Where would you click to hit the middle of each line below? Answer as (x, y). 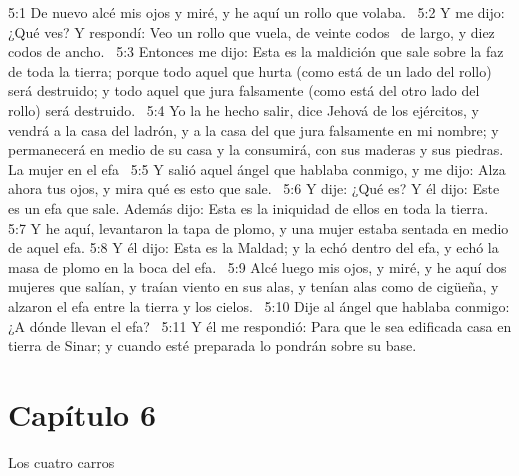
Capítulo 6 (82, 413)
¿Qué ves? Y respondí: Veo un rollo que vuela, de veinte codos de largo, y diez (251, 31)
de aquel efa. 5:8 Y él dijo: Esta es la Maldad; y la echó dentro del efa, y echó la (253, 247)
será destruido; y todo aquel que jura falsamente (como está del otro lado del (244, 90)
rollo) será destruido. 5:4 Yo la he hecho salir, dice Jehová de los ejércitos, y (243, 109)
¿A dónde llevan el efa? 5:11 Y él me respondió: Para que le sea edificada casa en (260, 325)
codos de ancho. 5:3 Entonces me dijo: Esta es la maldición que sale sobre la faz (256, 51)
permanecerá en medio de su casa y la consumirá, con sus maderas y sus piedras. (256, 149)
